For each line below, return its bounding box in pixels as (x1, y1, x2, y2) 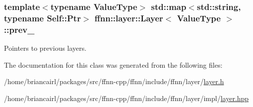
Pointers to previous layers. (4, 43, 87, 53)
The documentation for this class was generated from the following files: (4, 59, 223, 70)
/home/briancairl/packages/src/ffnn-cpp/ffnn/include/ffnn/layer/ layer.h (4, 76, 224, 87)
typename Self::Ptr (4, 11, 81, 24)
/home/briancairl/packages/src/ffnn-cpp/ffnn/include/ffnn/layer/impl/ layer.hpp (4, 93, 249, 103)
